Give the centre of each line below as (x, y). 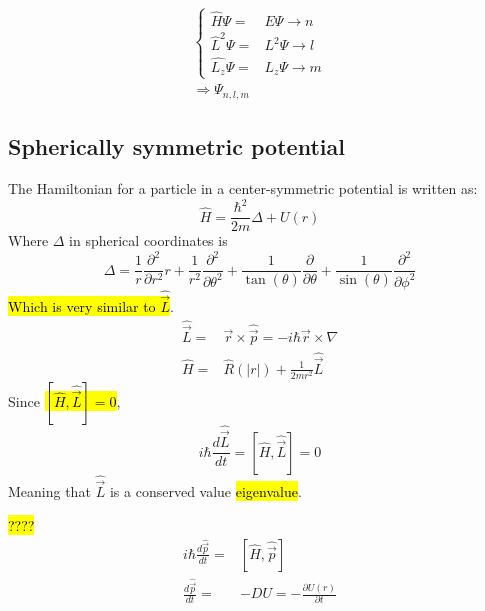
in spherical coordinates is (148, 240)
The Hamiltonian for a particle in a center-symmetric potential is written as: (243, 187)
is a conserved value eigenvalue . (205, 491)
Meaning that (49, 491)
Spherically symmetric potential (176, 146)
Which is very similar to (82, 306)
